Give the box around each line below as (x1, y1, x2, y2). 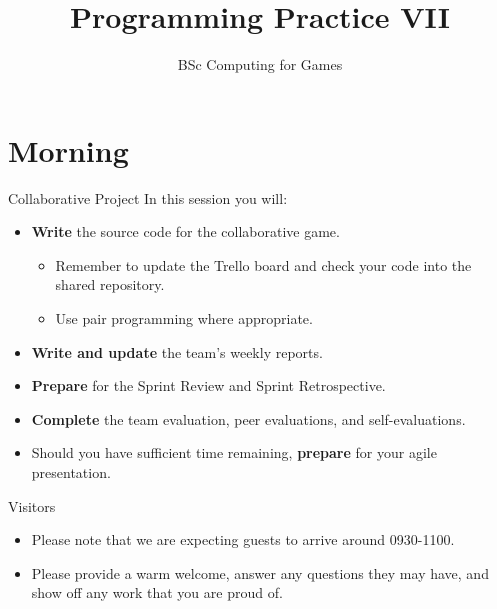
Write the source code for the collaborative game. (31, 221, 340, 242)
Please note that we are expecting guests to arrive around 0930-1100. (31, 529, 455, 550)
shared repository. (55, 274, 165, 295)
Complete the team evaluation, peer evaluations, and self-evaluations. (31, 408, 466, 429)
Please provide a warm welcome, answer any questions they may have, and (31, 562, 489, 583)
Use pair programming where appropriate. (55, 308, 313, 329)
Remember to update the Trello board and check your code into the (55, 254, 472, 275)
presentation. (31, 462, 111, 482)
